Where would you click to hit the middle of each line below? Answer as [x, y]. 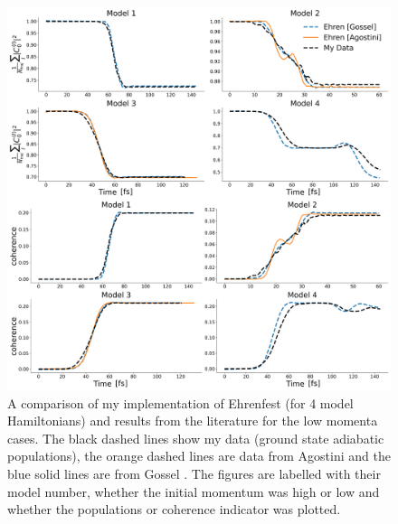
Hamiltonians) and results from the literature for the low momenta [193, 421]
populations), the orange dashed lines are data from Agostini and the [199, 456]
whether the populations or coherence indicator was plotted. [174, 509]
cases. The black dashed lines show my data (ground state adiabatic [196, 438]
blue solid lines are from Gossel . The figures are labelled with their [194, 473]
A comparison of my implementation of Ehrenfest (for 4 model [180, 402]
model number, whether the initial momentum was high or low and [194, 491]
